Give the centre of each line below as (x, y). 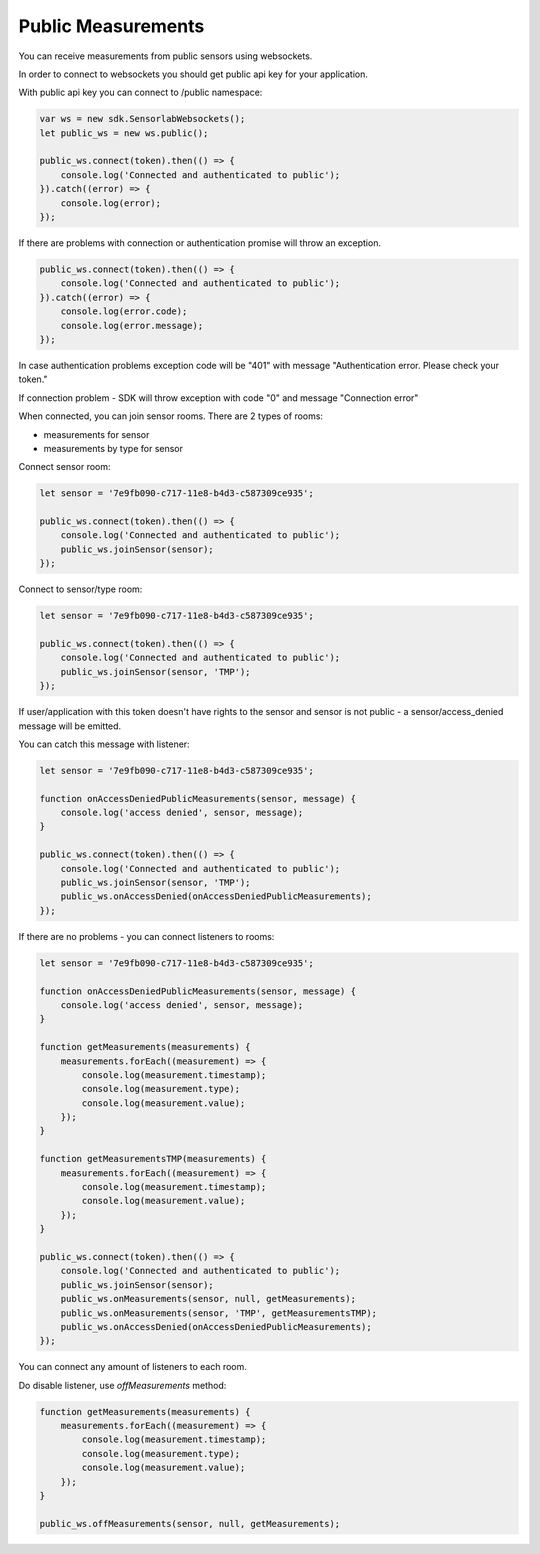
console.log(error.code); (124, 311)
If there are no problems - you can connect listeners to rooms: (146, 936)
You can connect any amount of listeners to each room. (132, 1367)
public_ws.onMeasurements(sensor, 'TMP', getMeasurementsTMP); (219, 1313)
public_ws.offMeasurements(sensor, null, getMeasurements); (190, 1523)
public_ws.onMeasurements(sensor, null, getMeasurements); (208, 1299)
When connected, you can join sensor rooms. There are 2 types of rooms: (171, 416)
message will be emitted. (70, 726)
